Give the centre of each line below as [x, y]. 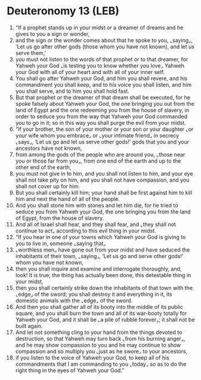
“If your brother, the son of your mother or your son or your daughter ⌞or [104, 129]
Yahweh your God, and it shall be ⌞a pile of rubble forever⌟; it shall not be [105, 319]
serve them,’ [31, 53]
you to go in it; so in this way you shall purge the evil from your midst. [101, 122]
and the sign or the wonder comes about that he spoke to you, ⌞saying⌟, [104, 40]
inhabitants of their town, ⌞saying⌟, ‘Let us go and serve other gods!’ [99, 256]
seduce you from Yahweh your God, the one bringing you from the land [103, 212]
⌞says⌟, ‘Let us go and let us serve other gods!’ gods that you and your [102, 142]
